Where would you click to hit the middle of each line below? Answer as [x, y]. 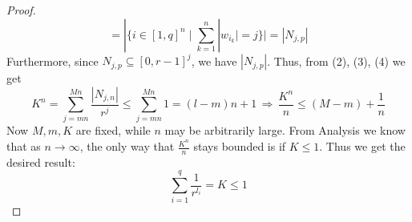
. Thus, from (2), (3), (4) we [336, 61]
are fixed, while [113, 130]
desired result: [41, 161]
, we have [214, 61]
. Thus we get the [362, 146]
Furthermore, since [53, 61]
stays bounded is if [240, 146]
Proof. [21, 10]
